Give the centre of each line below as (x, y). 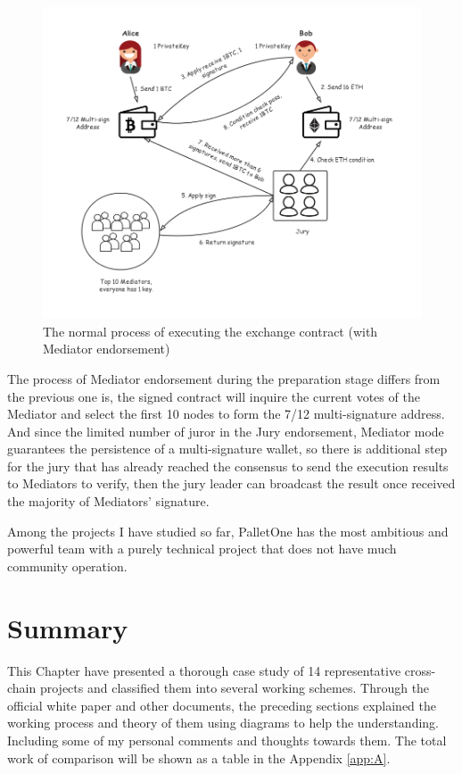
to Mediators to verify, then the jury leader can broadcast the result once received (231, 483)
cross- (420, 670)
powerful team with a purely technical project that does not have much (202, 549)
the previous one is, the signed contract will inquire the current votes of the (214, 396)
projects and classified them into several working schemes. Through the (235, 688)
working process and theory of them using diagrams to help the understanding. (223, 723)
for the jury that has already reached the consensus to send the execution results (228, 466)
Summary (68, 627)
